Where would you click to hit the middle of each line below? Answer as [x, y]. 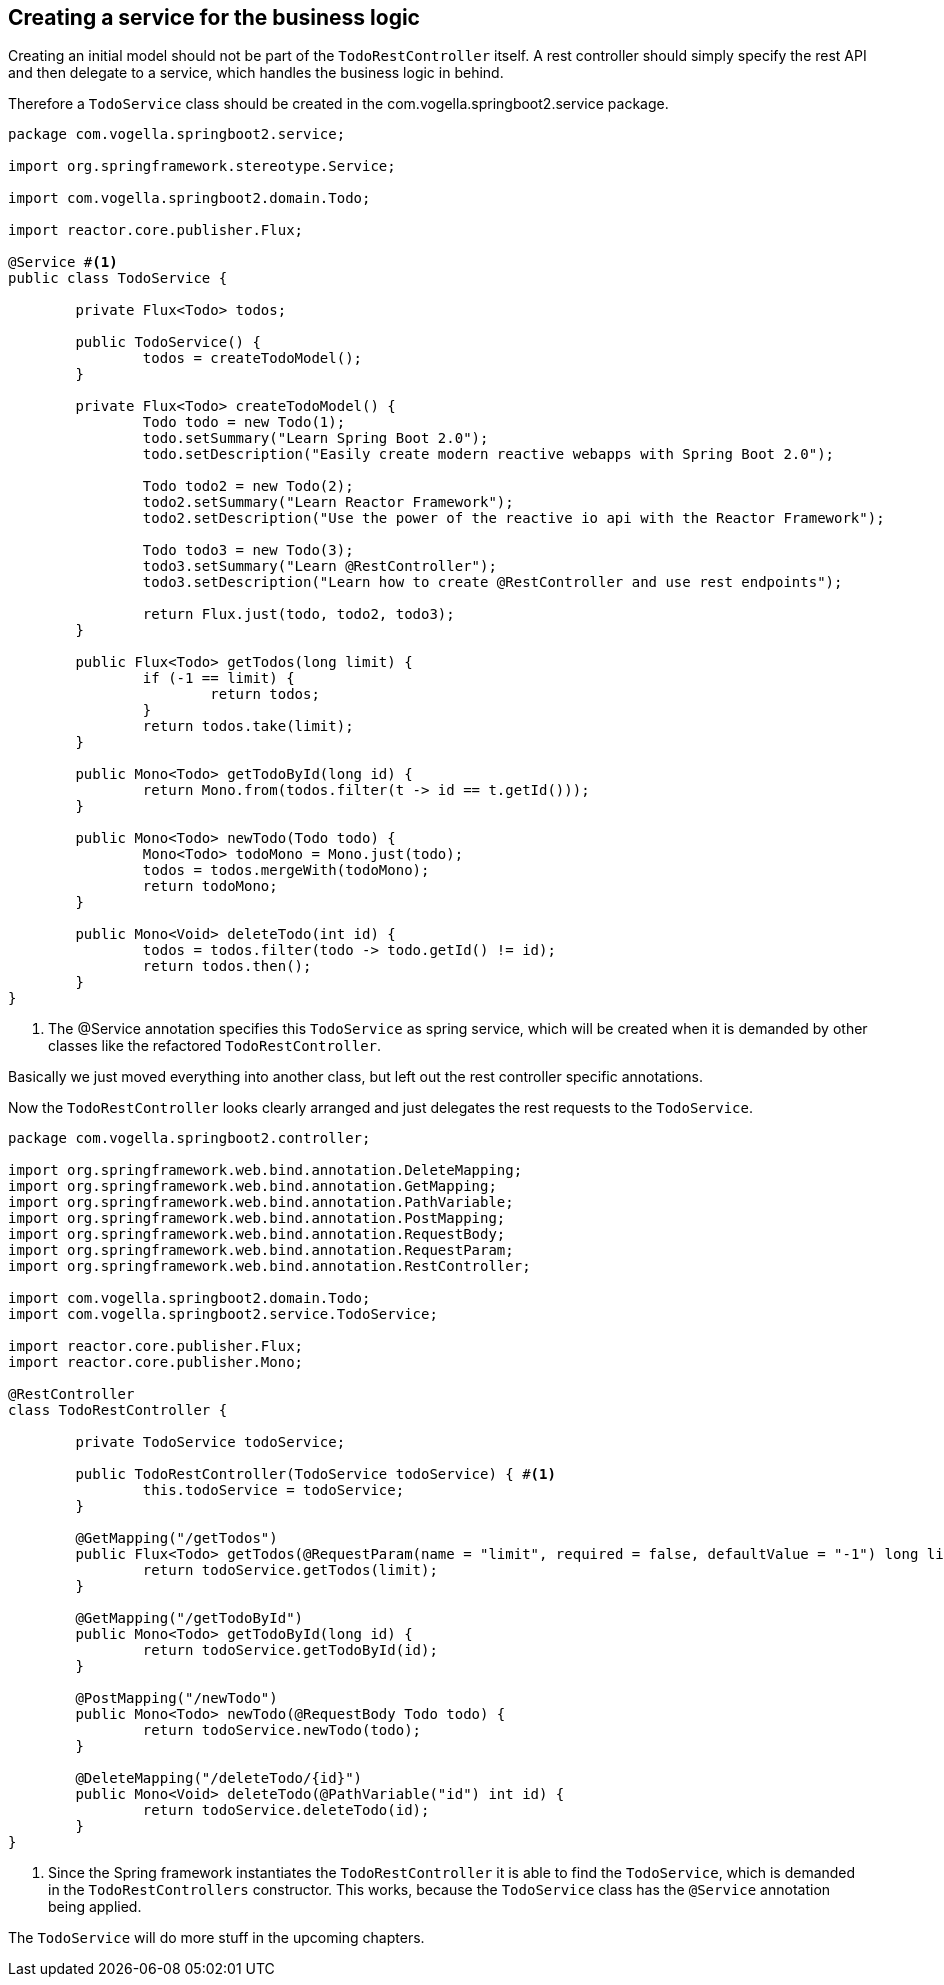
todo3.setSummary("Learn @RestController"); [319, 566]
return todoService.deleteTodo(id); [286, 1810]
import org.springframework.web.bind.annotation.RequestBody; [257, 1234]
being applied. [95, 1907]
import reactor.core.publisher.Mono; [156, 1362]
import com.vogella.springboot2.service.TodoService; [223, 1314]
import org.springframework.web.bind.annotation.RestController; [269, 1266]
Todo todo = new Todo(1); [244, 422]
